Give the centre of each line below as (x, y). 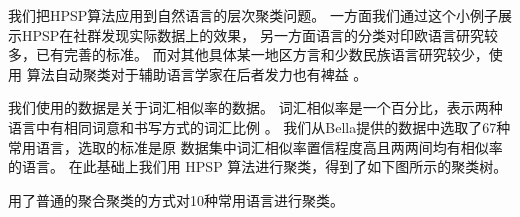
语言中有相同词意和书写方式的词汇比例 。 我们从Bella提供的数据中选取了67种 (259, 126)
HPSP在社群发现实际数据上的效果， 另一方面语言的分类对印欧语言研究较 (260, 34)
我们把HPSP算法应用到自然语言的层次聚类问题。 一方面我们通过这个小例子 (253, 15)
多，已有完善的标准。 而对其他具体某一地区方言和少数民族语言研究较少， (248, 54)
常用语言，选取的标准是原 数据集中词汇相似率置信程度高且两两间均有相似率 (255, 146)
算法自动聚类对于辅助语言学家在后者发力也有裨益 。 (197, 73)
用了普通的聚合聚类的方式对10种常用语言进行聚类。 (176, 199)
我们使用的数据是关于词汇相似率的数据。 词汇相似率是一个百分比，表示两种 (255, 107)
